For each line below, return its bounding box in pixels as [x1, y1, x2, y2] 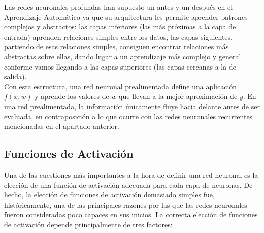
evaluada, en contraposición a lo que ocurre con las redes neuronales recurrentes [4, 111, 253, 121]
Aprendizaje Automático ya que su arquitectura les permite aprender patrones [4, 11, 248, 22]
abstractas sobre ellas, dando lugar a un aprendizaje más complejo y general [4, 51, 241, 61]
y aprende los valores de [35, 91, 109, 102]
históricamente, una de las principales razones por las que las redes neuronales [4, 199, 247, 210]
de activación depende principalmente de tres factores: [4, 219, 173, 229]
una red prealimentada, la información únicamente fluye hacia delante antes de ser [4, 101, 260, 111]
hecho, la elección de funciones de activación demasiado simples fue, [4, 189, 215, 200]
